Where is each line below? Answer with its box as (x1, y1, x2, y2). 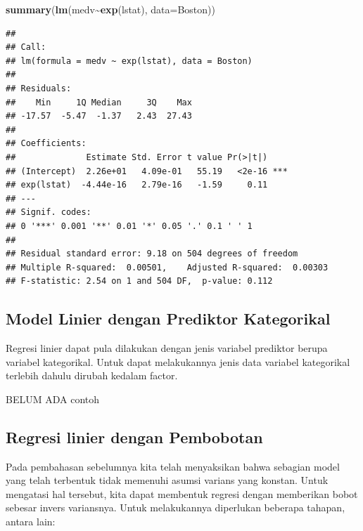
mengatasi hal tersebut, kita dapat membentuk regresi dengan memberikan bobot (6, 486, 358, 501)
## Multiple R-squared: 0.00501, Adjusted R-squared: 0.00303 (6, 262, 329, 273)
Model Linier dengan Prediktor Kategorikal (6, 308, 331, 329)
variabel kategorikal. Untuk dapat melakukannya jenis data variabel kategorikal (6, 354, 350, 369)
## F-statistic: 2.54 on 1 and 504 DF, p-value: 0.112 (6, 276, 273, 287)
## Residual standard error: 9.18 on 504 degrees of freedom (6, 249, 298, 259)
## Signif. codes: (6, 207, 91, 218)
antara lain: (6, 514, 56, 529)
